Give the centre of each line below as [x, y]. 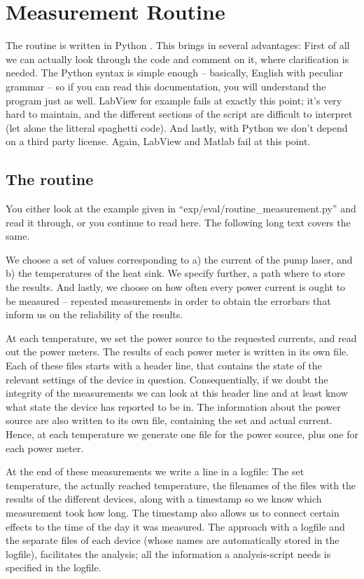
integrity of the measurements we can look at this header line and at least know [177, 393]
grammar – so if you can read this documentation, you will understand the [166, 86]
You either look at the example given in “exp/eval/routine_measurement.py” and [181, 209]
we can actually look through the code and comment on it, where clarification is [177, 59]
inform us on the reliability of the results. [94, 314]
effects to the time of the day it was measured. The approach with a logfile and [175, 526]
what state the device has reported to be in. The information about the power [173, 406]
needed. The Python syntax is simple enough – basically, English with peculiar [174, 73]
